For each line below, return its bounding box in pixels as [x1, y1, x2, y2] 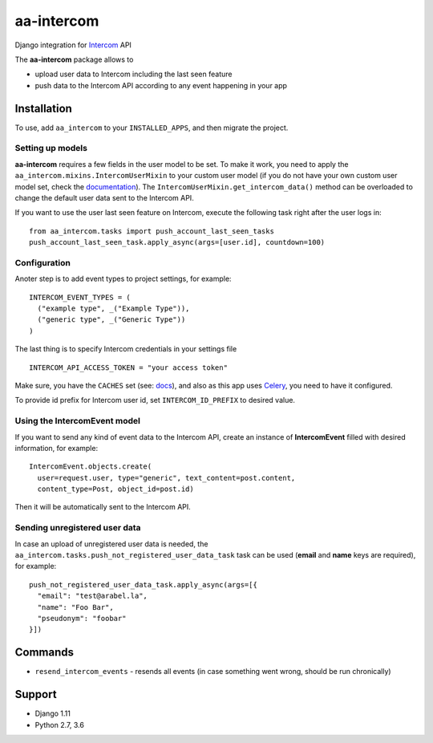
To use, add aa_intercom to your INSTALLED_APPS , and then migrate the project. [14, 123, 289, 132]
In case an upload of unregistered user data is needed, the [14, 538, 208, 549]
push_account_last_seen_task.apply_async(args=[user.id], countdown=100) [29, 238, 326, 247]
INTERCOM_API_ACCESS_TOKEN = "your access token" [29, 363, 229, 372]
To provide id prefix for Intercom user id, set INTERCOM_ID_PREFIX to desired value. [14, 396, 296, 405]
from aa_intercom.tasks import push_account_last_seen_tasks [29, 226, 274, 236]
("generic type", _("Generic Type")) [37, 315, 186, 324]
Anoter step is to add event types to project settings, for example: [14, 274, 232, 284]
